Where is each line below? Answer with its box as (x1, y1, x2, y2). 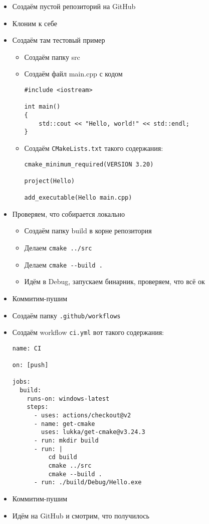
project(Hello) (24, 177, 75, 185)
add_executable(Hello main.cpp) (24, 194, 132, 202)
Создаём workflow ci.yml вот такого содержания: (12, 327, 164, 337)
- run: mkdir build (34, 437, 99, 445)
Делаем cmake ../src (24, 242, 92, 253)
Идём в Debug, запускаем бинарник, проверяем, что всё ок (24, 276, 205, 287)
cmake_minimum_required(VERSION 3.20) (24, 160, 154, 168)
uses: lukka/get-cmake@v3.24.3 (41, 428, 145, 436)
